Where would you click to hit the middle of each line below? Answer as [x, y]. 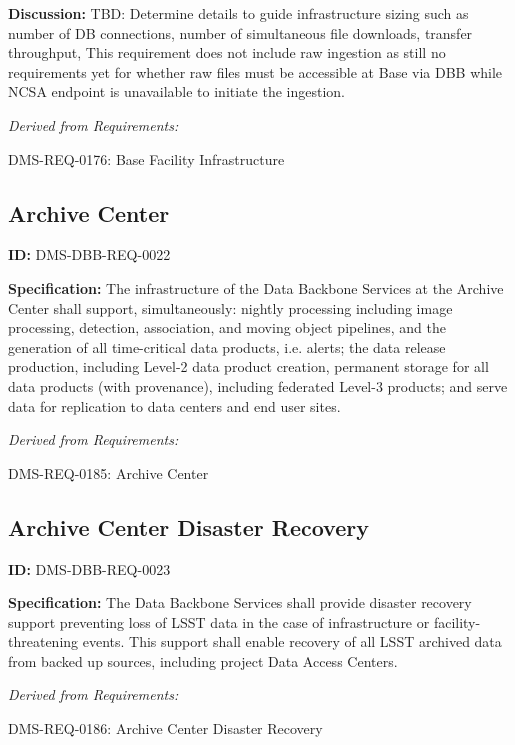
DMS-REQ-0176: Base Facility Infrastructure [146, 158]
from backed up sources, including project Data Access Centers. [203, 660]
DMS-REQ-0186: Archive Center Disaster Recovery [165, 728]
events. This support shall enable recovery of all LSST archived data [292, 641]
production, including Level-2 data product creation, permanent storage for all [248, 366]
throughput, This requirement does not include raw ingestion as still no [227, 52]
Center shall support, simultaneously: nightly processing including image [230, 307]
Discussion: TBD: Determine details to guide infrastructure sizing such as [238, 13]
